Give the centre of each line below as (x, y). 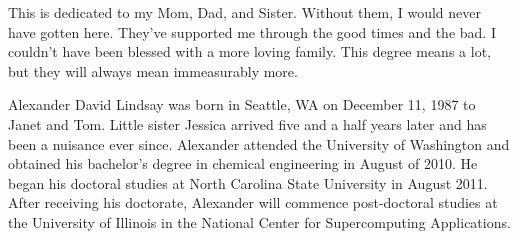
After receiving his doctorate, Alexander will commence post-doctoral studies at (253, 202)
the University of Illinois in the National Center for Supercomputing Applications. (259, 221)
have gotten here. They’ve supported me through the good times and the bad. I (252, 31)
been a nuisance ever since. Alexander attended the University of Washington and (259, 143)
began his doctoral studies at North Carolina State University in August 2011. (248, 182)
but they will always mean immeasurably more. (153, 70)
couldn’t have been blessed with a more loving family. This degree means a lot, (249, 51)
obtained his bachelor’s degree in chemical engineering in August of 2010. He (243, 163)
